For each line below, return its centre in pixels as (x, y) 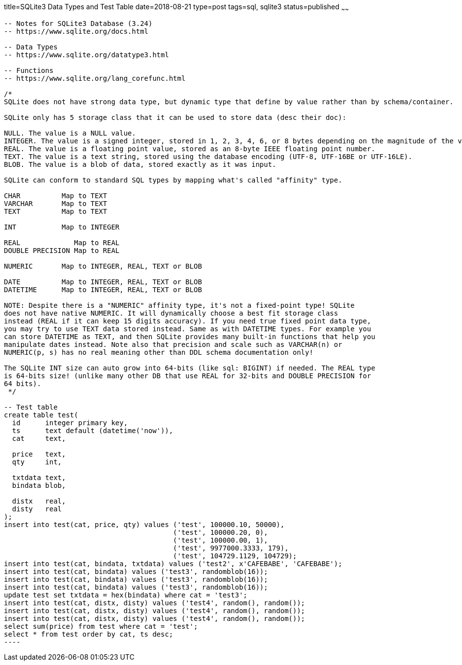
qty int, (37, 462)
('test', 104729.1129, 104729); (235, 556)
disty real (37, 509)
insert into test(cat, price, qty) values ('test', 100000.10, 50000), (144, 524)
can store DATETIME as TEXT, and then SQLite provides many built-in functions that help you (190, 336)
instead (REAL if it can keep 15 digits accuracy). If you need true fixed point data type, (188, 321)
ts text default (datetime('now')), (92, 430)
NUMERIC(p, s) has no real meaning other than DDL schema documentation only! (159, 352)
